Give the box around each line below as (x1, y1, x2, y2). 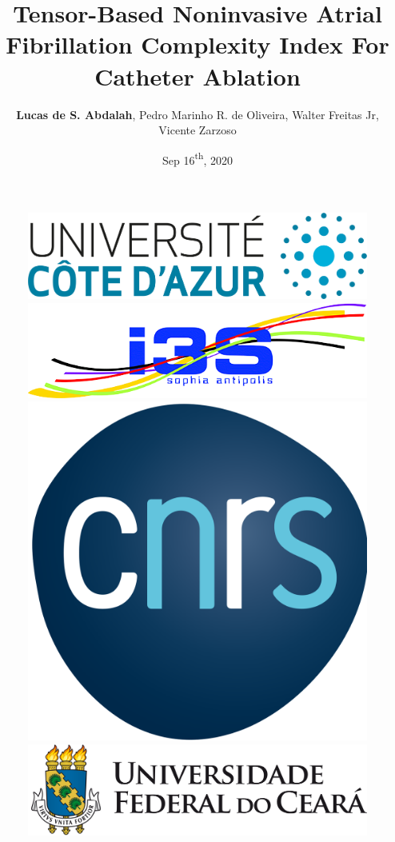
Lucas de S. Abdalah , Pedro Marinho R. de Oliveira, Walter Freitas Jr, (16, 106, 379, 122)
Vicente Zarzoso (158, 122, 237, 138)
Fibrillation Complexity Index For (6, 28, 389, 61)
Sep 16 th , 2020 (162, 149, 233, 168)
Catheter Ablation (94, 59, 301, 92)
